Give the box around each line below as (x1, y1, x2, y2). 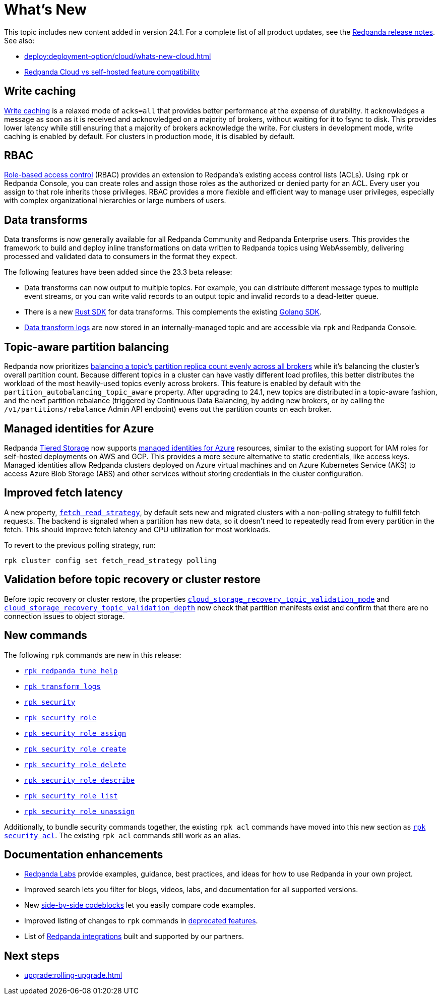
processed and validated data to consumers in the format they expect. (4, 252, 237, 261)
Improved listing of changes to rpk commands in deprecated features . (24, 916, 258, 925)
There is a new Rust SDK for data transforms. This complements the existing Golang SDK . (24, 307, 322, 317)
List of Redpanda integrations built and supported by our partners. (24, 932, 244, 941)
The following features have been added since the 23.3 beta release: (4, 268, 232, 277)
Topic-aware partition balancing (4, 340, 169, 353)
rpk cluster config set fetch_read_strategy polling (4, 556, 217, 565)
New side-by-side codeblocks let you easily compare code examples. (24, 901, 256, 910)
